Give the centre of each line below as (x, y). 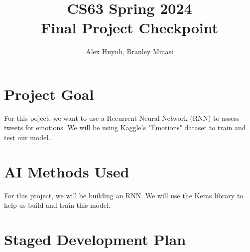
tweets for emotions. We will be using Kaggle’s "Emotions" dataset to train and (125, 127)
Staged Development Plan (95, 239)
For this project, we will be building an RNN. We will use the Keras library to (124, 195)
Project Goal (49, 94)
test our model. (27, 137)
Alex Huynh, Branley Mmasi (129, 51)
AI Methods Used (67, 171)
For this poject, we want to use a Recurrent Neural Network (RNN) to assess (122, 118)
